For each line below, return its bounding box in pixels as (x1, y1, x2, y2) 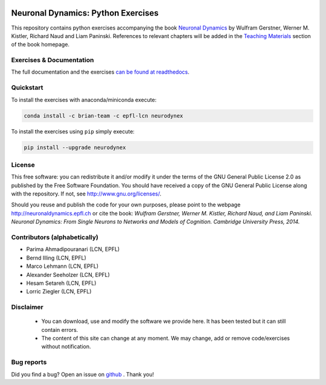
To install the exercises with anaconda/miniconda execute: (11, 96, 157, 103)
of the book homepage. (11, 41, 69, 48)
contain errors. (41, 326, 78, 333)
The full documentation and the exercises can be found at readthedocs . (11, 68, 190, 75)
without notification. (41, 343, 91, 350)
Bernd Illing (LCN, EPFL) (26, 254, 87, 261)
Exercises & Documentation (11, 56, 94, 65)
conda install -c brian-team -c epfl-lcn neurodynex (24, 112, 184, 119)
